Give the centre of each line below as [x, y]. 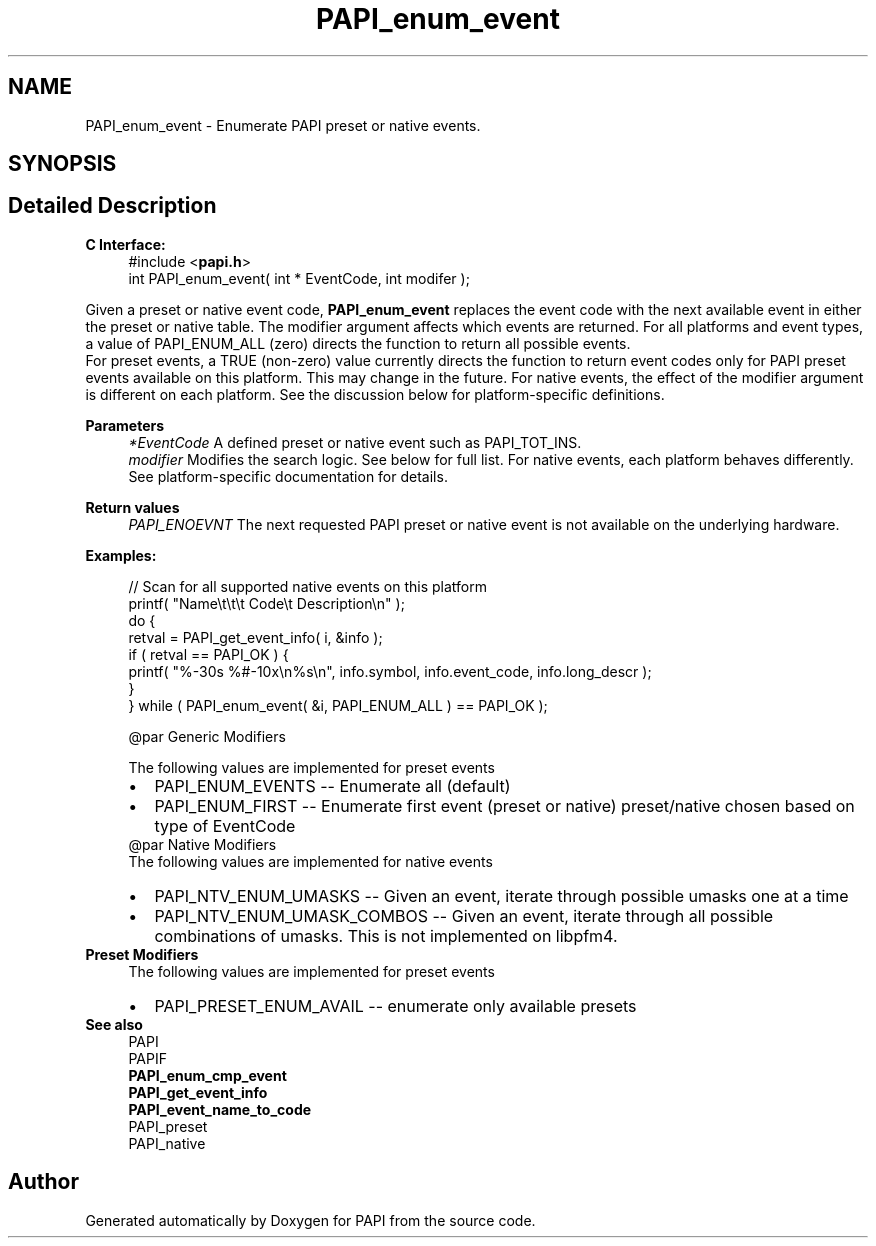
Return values [132, 507]
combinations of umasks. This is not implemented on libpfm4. [386, 935]
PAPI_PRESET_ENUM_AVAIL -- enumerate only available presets [395, 1005]
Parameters [125, 425]
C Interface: [125, 244]
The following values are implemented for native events [310, 861]
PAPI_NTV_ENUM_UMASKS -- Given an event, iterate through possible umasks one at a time [501, 895]
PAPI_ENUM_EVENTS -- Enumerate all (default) [332, 785]
